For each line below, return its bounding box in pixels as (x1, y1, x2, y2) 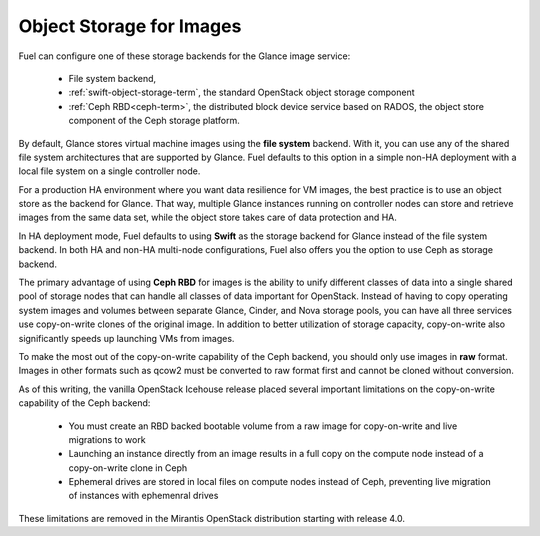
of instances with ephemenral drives (68, 490, 219, 502)
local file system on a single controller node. (18, 165, 201, 177)
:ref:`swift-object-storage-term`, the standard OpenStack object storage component (68, 86, 415, 99)
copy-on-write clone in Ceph (68, 461, 188, 474)
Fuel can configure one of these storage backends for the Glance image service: (18, 50, 351, 62)
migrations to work (68, 433, 146, 445)
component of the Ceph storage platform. (68, 115, 240, 127)
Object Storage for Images (18, 15, 242, 37)
